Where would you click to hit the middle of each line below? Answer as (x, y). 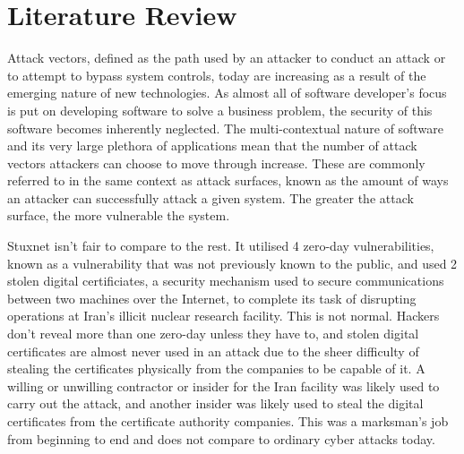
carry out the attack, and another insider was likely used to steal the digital (215, 403)
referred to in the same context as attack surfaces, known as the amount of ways (228, 180)
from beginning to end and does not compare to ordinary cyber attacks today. (221, 438)
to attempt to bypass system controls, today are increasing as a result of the (217, 75)
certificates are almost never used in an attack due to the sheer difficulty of (213, 351)
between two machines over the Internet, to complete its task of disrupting (212, 298)
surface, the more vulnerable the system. (119, 215)
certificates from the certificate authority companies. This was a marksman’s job (228, 421)
